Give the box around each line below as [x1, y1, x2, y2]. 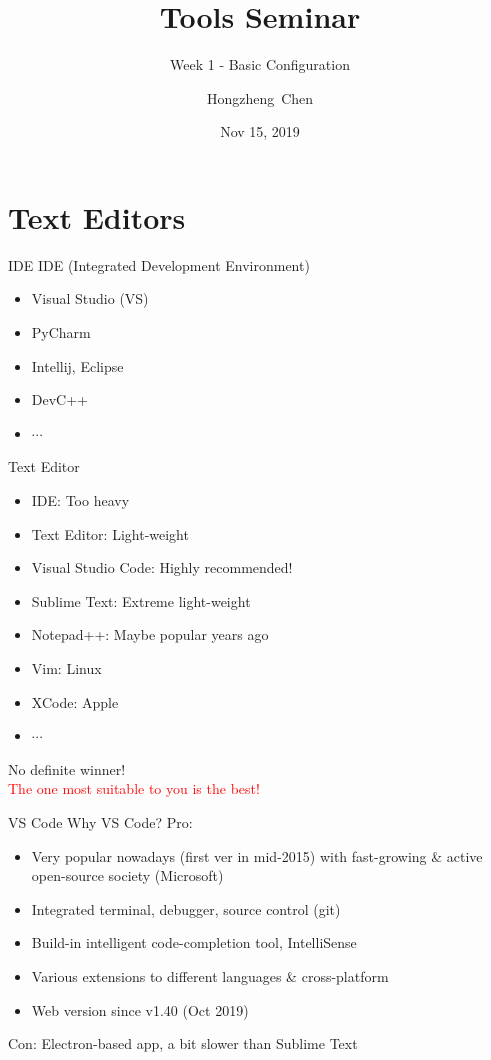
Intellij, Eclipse [31, 355, 124, 376]
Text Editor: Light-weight [31, 523, 189, 544]
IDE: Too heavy [31, 490, 130, 510]
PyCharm [31, 322, 91, 343]
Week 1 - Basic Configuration [170, 54, 350, 75]
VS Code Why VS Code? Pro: [8, 811, 193, 832]
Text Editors [8, 196, 186, 237]
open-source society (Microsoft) [31, 865, 224, 886]
